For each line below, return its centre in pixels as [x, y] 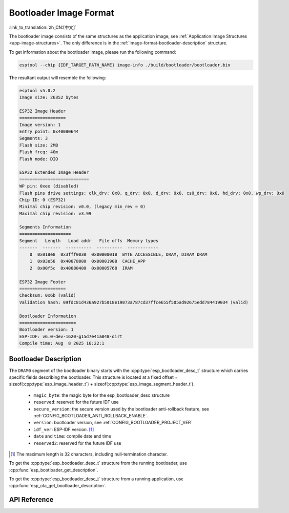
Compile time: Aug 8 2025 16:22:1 [62, 343]
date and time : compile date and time [72, 436]
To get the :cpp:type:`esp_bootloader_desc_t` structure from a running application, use [96, 479]
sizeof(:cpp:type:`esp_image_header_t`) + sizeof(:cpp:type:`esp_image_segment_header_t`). [102, 384]
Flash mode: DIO [39, 159]
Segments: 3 [34, 138]
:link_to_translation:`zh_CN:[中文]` [43, 27]
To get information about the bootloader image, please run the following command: [93, 52]
